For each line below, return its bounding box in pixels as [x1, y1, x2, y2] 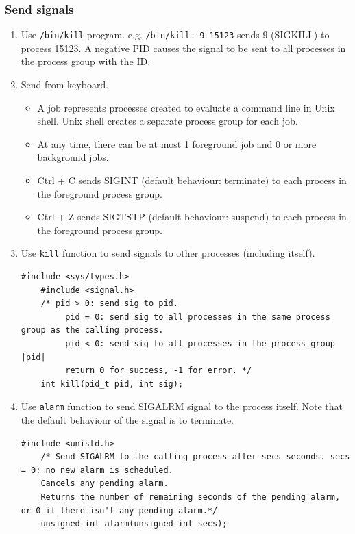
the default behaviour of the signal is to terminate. [21, 413, 234, 427]
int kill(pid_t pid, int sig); [40, 379, 184, 389]
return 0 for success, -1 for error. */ [65, 366, 252, 376]
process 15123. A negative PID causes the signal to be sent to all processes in [21, 40, 346, 55]
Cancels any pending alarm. [40, 479, 169, 489]
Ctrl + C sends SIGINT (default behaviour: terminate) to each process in [37, 173, 347, 188]
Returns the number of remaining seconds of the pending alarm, [40, 492, 341, 503]
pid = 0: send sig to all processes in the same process [65, 311, 330, 322]
